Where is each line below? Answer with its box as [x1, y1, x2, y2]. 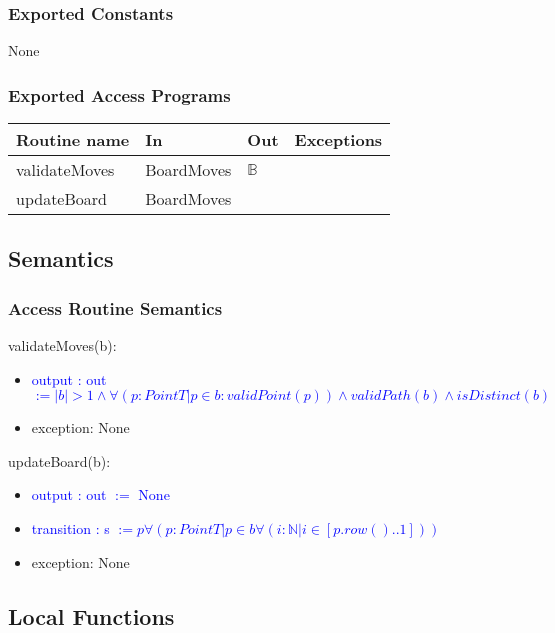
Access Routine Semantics [8, 295, 223, 320]
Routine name [16, 128, 130, 152]
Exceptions [294, 128, 383, 152]
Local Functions [8, 600, 175, 631]
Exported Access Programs [8, 82, 231, 107]
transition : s [31, 518, 110, 538]
